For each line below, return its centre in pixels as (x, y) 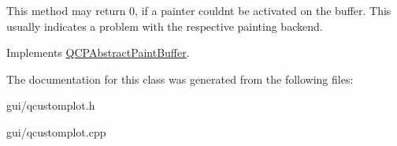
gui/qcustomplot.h (51, 105)
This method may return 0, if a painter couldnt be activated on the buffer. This (199, 10)
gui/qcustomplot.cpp (56, 131)
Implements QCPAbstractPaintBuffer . (98, 52)
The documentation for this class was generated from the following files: (180, 79)
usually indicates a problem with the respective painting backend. (165, 26)
